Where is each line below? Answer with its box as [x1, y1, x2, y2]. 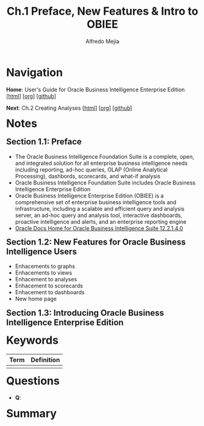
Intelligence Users [6, 246, 77, 257]
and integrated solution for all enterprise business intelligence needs [15, 159, 188, 167]
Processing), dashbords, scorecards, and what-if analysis [15, 172, 161, 180]
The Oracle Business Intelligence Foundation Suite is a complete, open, [15, 153, 194, 160]
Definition [31, 356, 60, 364]
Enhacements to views [15, 269, 73, 276]
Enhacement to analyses [15, 276, 78, 283]
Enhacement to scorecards [15, 282, 83, 289]
